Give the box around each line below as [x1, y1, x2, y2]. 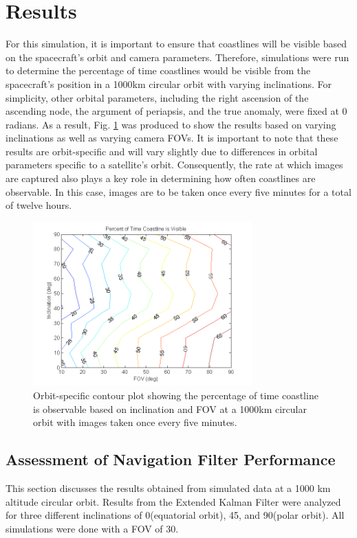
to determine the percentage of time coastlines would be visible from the [6, 63, 311, 78]
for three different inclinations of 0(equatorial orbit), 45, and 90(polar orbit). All [6, 508, 345, 522]
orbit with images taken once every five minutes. [33, 415, 237, 429]
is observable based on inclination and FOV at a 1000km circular [33, 401, 307, 416]
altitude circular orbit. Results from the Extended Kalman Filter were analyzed [6, 494, 341, 508]
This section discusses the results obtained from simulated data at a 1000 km [6, 480, 331, 495]
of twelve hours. [6, 198, 72, 212]
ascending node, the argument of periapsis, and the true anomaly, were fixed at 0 [6, 104, 347, 118]
